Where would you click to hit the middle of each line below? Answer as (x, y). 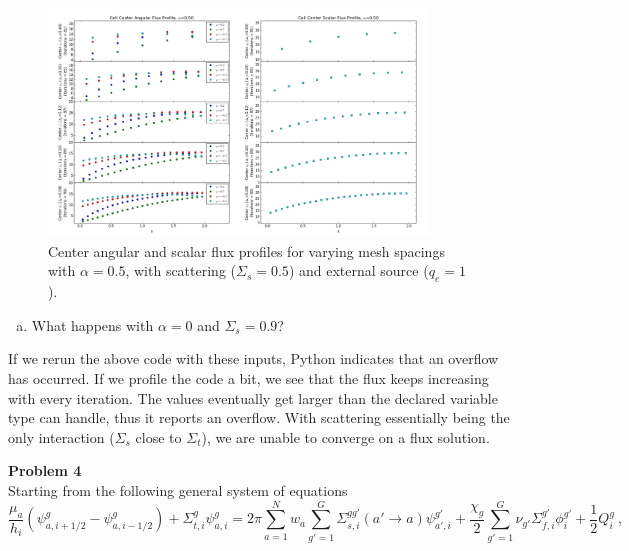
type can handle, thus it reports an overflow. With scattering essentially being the (259, 417)
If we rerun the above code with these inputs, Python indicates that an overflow (253, 358)
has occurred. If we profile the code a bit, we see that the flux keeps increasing (248, 377)
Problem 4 (45, 470)
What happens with (92, 324)
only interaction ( (61, 436)
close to (158, 436)
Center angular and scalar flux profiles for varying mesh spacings (246, 250)
